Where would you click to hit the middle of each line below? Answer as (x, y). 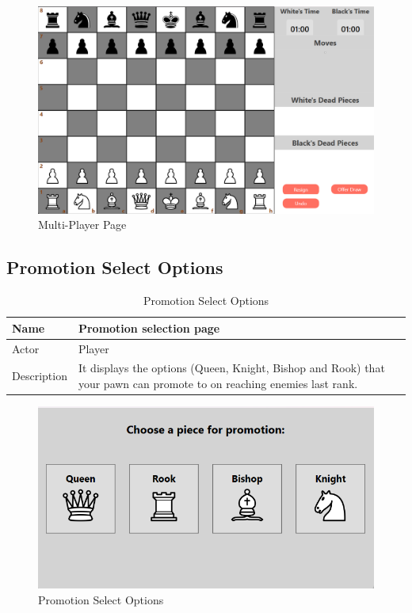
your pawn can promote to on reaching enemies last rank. (218, 383)
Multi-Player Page (82, 225)
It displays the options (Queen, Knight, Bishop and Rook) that (231, 368)
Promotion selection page (149, 327)
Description (40, 376)
